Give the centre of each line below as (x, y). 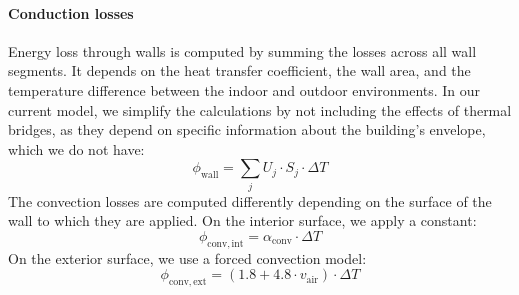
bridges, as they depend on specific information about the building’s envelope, (247, 129)
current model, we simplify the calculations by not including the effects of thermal (260, 109)
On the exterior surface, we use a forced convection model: (187, 257)
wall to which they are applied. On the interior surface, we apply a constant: (242, 220)
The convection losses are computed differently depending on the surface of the (250, 200)
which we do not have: (76, 148)
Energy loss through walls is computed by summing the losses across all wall (242, 50)
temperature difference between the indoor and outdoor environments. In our (244, 89)
